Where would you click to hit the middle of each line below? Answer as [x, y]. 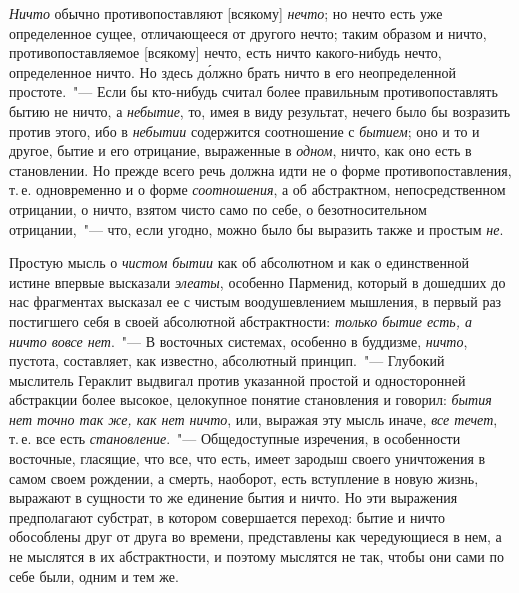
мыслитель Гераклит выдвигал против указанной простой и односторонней [237, 379]
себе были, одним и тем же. [94, 575]
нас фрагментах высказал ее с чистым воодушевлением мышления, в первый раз [255, 301]
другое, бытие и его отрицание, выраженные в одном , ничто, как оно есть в [240, 150]
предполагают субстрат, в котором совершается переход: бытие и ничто [227, 516]
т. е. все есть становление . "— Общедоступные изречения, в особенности [235, 438]
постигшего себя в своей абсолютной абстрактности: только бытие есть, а [241, 320]
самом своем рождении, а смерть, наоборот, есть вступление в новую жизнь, [244, 477]
